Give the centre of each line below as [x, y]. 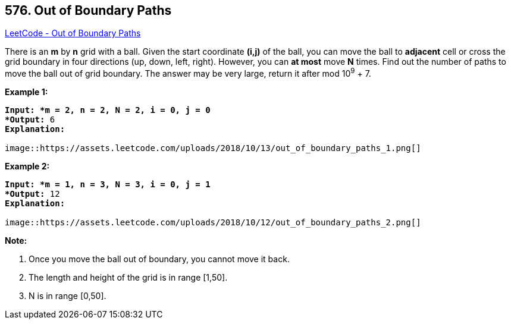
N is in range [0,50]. [68, 296]
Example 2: [27, 166]
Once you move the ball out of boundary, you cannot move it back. [159, 259]
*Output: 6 [30, 120]
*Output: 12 [32, 194]
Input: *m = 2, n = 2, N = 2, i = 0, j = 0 [108, 110]
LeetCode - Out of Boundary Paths [73, 33]
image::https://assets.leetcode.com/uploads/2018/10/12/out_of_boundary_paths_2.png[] [213, 223]
